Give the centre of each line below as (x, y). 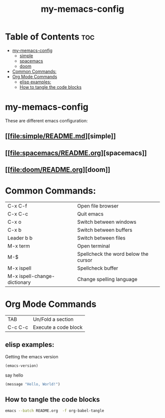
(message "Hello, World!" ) (33, 384)
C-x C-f (17, 206)
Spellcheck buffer (98, 268)
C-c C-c (18, 327)
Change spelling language (107, 279)
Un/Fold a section (53, 319)
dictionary (19, 282)
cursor (85, 260)
